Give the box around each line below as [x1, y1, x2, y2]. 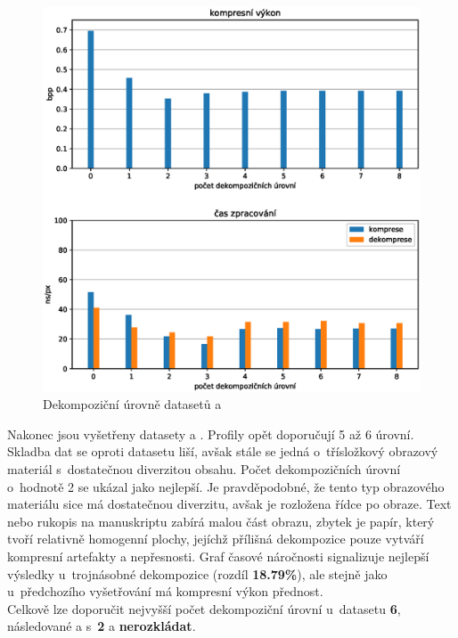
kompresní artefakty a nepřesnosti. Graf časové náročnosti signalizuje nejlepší [7, 546, 429, 565]
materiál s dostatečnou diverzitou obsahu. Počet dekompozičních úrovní [7, 459, 401, 478]
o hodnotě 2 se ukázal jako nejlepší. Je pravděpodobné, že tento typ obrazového [7, 477, 445, 495]
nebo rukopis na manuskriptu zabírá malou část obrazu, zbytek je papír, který [7, 511, 435, 530]
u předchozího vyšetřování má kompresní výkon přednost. [7, 582, 323, 601]
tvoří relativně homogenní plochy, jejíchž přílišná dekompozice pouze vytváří [7, 529, 424, 548]
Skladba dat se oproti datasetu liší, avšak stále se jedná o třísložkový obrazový [7, 442, 438, 461]
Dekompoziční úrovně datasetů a [43, 395, 222, 413]
